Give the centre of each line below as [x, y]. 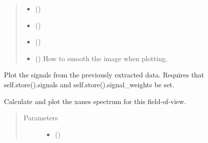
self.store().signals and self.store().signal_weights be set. [89, 84]
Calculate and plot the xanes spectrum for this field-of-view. [95, 101]
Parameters [41, 118]
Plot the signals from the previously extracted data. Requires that [104, 75]
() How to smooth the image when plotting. [101, 58]
